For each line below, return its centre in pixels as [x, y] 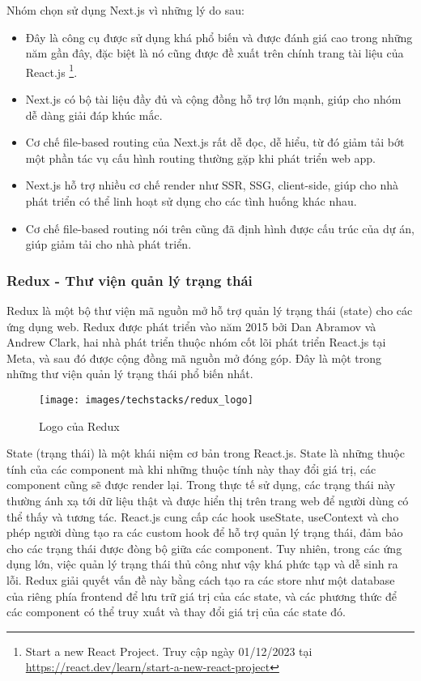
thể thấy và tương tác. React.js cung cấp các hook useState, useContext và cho [203, 516]
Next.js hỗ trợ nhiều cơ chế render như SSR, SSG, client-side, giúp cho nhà [212, 185]
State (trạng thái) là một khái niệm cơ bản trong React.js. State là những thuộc [206, 453]
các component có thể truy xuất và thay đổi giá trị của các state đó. [176, 612]
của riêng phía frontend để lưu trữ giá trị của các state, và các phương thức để [202, 596]
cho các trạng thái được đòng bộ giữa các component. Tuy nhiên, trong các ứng [204, 548]
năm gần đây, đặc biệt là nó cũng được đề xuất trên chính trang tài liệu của [215, 53]
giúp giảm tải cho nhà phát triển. [108, 244]
